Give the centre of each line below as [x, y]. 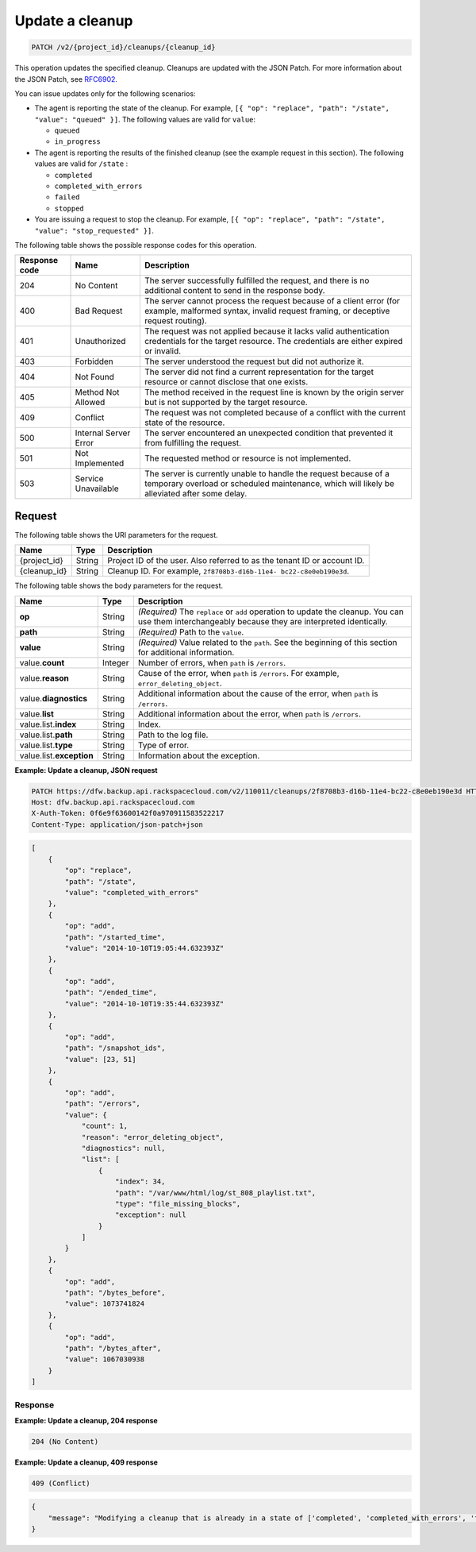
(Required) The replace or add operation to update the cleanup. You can [271, 612]
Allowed [90, 403]
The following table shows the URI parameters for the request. [116, 535]
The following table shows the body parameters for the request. [119, 586]
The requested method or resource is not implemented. [248, 458]
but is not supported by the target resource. [226, 403]
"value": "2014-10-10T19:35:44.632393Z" [144, 1004]
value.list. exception [57, 755]
